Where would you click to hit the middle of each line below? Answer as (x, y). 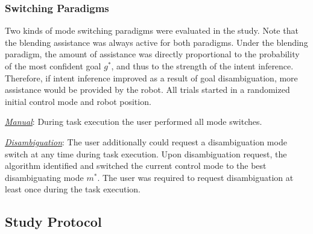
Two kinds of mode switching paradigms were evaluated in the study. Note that (152, 30)
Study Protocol (53, 222)
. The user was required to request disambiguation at (195, 177)
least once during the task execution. (73, 189)
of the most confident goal (53, 66)
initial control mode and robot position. (78, 101)
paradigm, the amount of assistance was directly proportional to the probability (152, 54)
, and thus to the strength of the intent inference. (202, 66)
